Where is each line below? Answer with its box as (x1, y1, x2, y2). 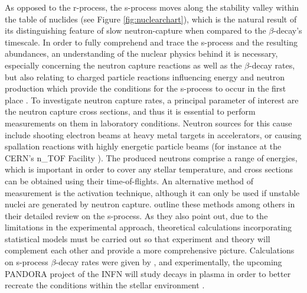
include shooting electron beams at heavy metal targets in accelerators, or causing (5, 128, 302, 141)
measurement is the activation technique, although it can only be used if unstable (5, 186, 300, 198)
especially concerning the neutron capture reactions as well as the (5, 58, 242, 71)
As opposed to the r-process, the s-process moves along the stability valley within (5, 1, 299, 13)
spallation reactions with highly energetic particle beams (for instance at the (5, 140, 282, 152)
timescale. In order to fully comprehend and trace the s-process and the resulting (5, 35, 298, 48)
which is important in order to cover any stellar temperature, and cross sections (5, 163, 293, 175)
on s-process (5, 256, 48, 268)
